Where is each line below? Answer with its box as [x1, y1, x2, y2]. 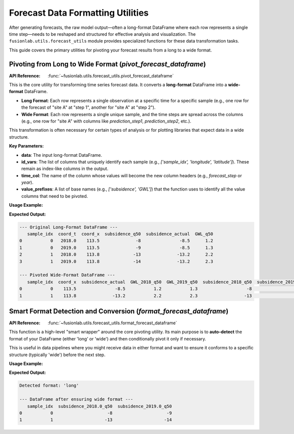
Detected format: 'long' [19, 383, 79, 388]
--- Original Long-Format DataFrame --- [19, 224, 118, 230]
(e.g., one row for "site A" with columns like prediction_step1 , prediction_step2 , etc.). [21, 118, 192, 124]
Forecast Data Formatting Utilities [9, 7, 149, 18]
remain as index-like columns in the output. [21, 166, 109, 171]
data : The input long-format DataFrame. [21, 152, 102, 158]
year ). [21, 179, 34, 186]
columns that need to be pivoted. [21, 193, 88, 199]
